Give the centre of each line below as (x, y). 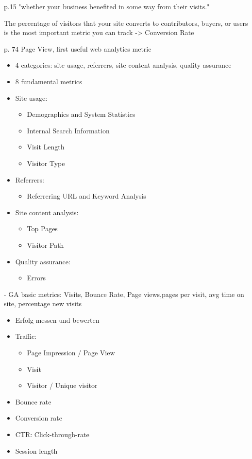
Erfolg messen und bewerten (57, 320)
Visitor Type (46, 163)
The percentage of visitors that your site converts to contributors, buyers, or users (126, 23)
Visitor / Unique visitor (62, 385)
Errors (36, 278)
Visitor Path (45, 245)
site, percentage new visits (43, 303)
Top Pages (42, 229)
